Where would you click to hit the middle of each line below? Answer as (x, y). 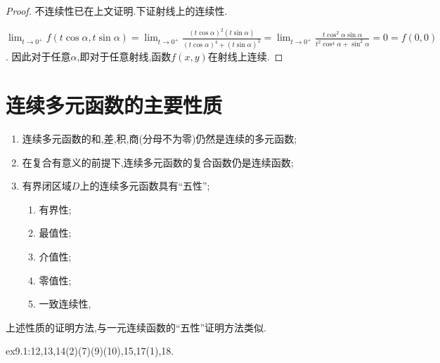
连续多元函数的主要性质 (114, 105)
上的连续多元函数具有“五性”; (145, 186)
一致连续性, (65, 304)
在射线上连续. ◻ (245, 57)
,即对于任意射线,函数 (124, 57)
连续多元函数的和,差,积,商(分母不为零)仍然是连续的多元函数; (160, 139)
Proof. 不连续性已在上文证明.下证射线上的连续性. (117, 11)
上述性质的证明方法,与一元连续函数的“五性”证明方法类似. (136, 327)
